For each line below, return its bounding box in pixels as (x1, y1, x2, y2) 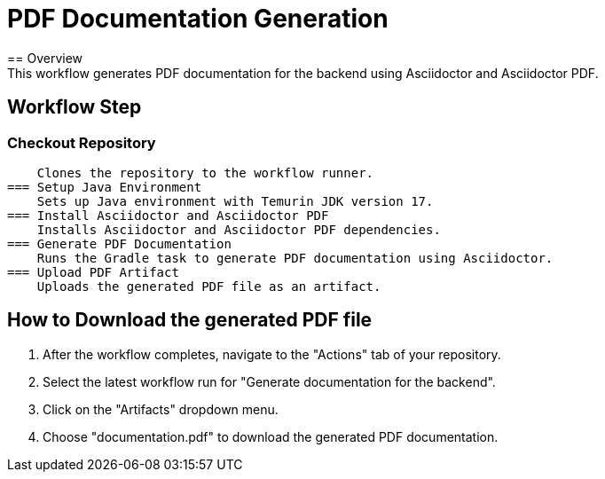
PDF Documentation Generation (7, 4, 389, 34)
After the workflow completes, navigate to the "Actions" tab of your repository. (43, 346, 501, 362)
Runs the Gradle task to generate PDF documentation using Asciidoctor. (36, 250, 554, 265)
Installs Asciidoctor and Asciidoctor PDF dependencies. (36, 222, 441, 237)
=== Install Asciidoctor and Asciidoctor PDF (7, 208, 329, 223)
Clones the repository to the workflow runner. (36, 165, 374, 180)
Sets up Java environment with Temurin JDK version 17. (36, 193, 434, 208)
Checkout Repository (7, 133, 156, 152)
